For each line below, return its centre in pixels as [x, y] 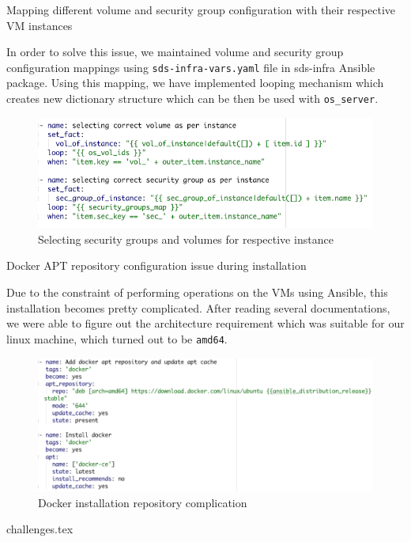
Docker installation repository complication [143, 502]
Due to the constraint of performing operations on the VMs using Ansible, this [197, 292]
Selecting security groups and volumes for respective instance [186, 239]
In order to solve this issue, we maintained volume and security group [175, 52]
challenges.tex [40, 529]
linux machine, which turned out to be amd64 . [117, 338]
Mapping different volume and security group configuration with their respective [201, 9]
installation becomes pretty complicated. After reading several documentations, [198, 307]
